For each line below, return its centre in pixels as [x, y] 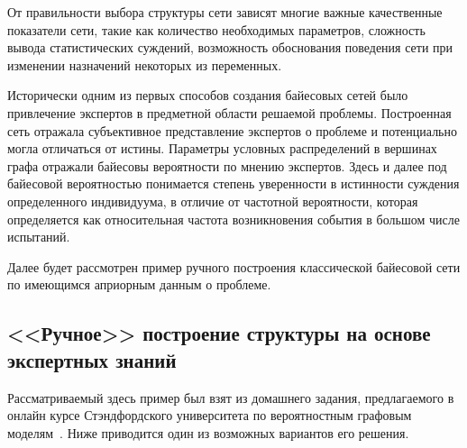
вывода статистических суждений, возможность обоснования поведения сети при [230, 47]
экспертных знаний [92, 359]
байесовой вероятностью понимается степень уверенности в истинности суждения [233, 183]
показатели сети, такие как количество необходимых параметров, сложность [216, 29]
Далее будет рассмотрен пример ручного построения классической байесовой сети [234, 266]
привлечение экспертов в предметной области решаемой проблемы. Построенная [229, 112]
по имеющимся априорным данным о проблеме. [139, 284]
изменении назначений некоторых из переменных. [145, 64]
